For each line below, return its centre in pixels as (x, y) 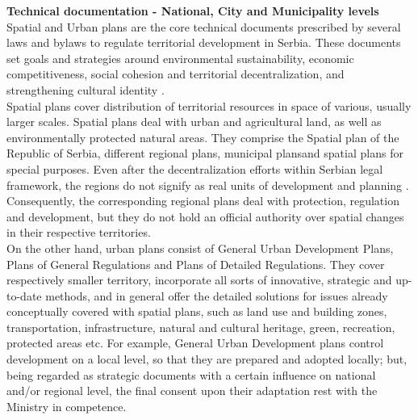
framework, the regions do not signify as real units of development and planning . (208, 185)
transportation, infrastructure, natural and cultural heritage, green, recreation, (201, 327)
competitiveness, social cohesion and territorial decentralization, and (176, 74)
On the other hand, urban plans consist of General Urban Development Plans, (200, 248)
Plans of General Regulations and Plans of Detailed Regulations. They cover (196, 264)
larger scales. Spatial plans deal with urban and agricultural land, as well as (194, 122)
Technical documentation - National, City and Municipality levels (193, 10)
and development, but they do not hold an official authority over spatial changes (205, 216)
